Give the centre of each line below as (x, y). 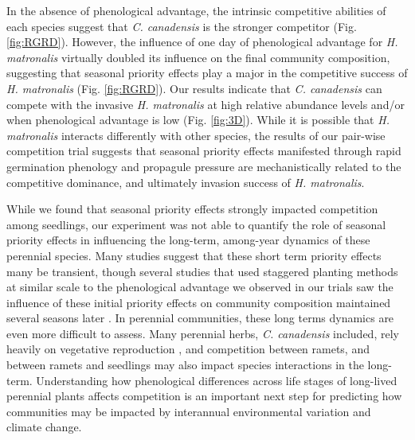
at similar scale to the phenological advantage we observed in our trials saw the (200, 287)
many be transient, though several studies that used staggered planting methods (202, 271)
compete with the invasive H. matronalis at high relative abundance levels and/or (206, 104)
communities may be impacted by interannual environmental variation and (189, 411)
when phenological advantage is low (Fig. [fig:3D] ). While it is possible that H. (198, 120)
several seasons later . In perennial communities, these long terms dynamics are (200, 318)
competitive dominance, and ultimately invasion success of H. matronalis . (186, 182)
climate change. (44, 427)
